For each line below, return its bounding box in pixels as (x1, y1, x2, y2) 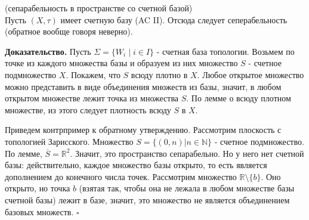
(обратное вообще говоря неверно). (5, 25, 133, 38)
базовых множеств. (5, 205, 74, 218)
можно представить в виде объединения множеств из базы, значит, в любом (5, 80, 282, 92)
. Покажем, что (66, 68, 120, 80)
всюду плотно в (131, 68, 188, 80)
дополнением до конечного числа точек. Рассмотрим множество (5, 170, 237, 182)
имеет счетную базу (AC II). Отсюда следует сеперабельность (60, 13, 288, 26)
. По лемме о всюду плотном (186, 92, 291, 104)
